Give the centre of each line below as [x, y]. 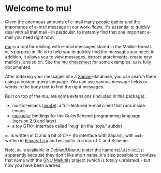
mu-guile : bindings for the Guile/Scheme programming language [76, 115]
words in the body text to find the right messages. [55, 86]
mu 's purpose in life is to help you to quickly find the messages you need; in [80, 52]
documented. [18, 67]
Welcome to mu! [38, 8]
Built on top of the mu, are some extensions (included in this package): [75, 96]
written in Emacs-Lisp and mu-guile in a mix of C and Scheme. [67, 140]
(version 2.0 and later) [34, 121]
